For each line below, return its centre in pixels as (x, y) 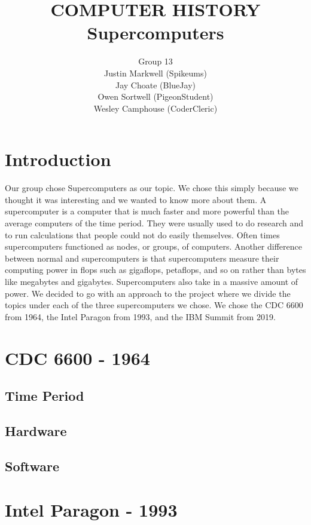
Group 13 (155, 61)
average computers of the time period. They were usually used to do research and (154, 223)
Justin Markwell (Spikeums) (155, 73)
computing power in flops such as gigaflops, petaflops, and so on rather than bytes (155, 270)
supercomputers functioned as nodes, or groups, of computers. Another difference (153, 246)
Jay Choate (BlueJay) (155, 85)
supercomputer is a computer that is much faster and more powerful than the (147, 211)
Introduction (58, 159)
